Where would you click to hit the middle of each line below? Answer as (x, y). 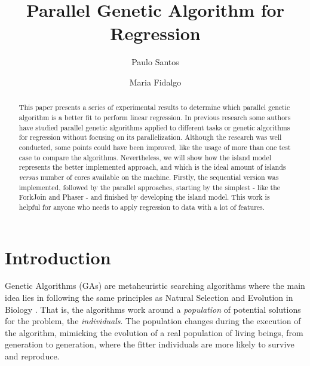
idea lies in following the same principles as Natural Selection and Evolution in (149, 298)
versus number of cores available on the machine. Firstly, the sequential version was (149, 177)
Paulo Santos (155, 62)
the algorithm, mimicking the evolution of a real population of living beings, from (154, 332)
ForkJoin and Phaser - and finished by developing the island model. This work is (144, 197)
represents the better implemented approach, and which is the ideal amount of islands (152, 167)
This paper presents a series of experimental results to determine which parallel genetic (154, 107)
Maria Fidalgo (155, 82)
